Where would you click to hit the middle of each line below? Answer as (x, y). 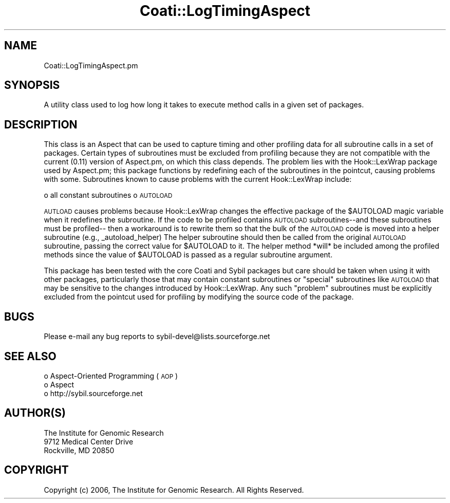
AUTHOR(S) (35, 413)
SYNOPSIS (32, 85)
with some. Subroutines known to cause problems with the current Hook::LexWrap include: (198, 179)
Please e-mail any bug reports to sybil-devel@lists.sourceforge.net (157, 337)
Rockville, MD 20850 (79, 450)
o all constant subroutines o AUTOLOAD (108, 195)
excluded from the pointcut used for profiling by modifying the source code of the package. (199, 297)
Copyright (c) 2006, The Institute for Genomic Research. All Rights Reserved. (174, 490)
